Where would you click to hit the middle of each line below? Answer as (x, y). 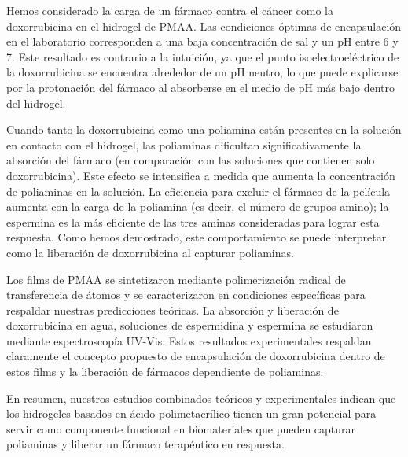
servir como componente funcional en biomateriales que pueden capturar (181, 428)
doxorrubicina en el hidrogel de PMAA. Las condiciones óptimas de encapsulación (204, 26)
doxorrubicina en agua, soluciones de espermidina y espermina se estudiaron (190, 325)
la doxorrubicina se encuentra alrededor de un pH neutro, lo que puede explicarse (202, 72)
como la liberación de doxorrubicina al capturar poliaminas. (150, 252)
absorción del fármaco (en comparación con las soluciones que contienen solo (191, 160)
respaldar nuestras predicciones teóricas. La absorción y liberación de (173, 310)
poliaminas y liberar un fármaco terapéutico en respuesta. (145, 444)
